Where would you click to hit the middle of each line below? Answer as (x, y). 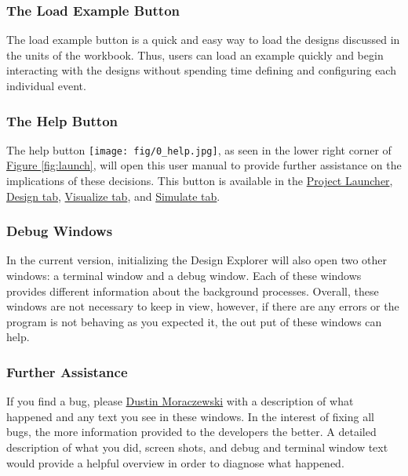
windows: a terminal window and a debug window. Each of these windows (184, 276)
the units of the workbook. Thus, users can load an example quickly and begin (195, 55)
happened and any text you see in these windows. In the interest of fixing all (190, 416)
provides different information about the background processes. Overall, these (193, 291)
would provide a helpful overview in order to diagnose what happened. (175, 462)
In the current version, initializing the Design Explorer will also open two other (197, 260)
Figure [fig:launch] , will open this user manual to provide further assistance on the (204, 165)
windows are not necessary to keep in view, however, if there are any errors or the (203, 306)
